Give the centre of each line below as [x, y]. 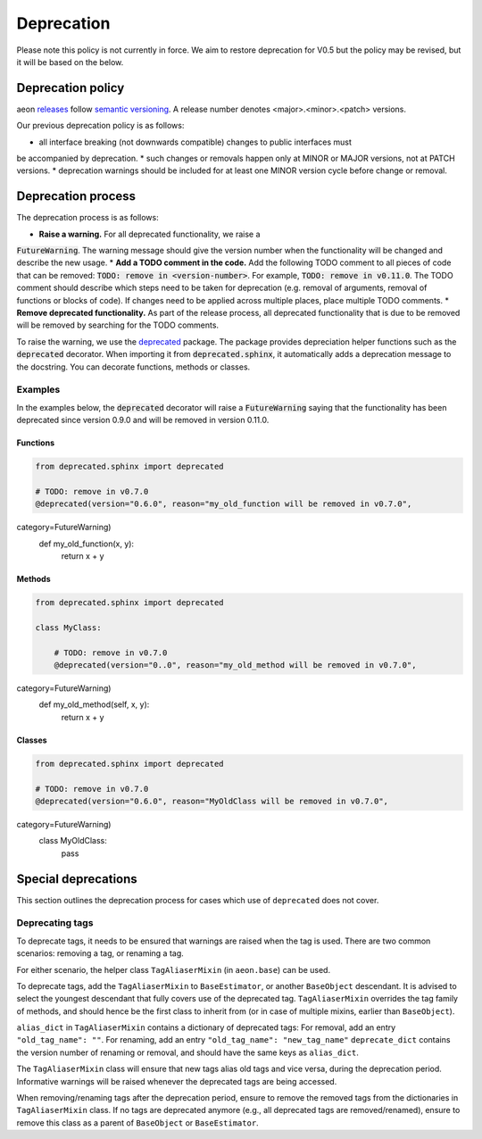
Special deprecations [77, 879]
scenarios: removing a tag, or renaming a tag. [100, 953]
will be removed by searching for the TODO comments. [117, 325]
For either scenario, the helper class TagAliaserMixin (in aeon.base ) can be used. [173, 969]
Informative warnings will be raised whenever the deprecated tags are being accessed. [177, 1081]
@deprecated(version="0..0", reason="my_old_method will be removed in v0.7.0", [235, 665]
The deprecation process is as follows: [88, 218]
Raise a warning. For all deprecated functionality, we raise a [150, 234]
